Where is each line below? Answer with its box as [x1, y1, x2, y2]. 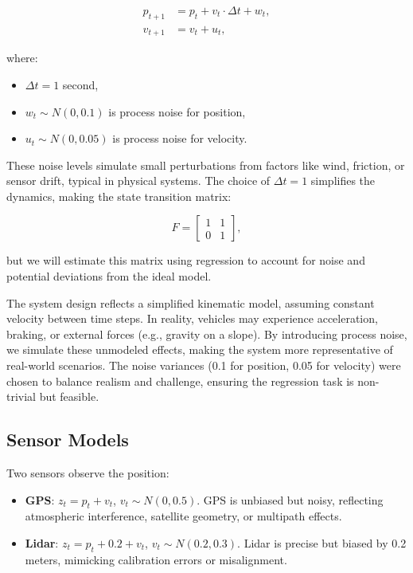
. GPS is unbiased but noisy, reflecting [197, 491, 384, 508]
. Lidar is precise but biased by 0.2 [237, 535, 407, 551]
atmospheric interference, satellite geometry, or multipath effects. [25, 508, 342, 524]
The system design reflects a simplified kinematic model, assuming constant [6, 294, 375, 311]
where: [6, 49, 38, 66]
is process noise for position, [108, 103, 246, 120]
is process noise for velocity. [112, 130, 247, 147]
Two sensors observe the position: [6, 465, 169, 481]
